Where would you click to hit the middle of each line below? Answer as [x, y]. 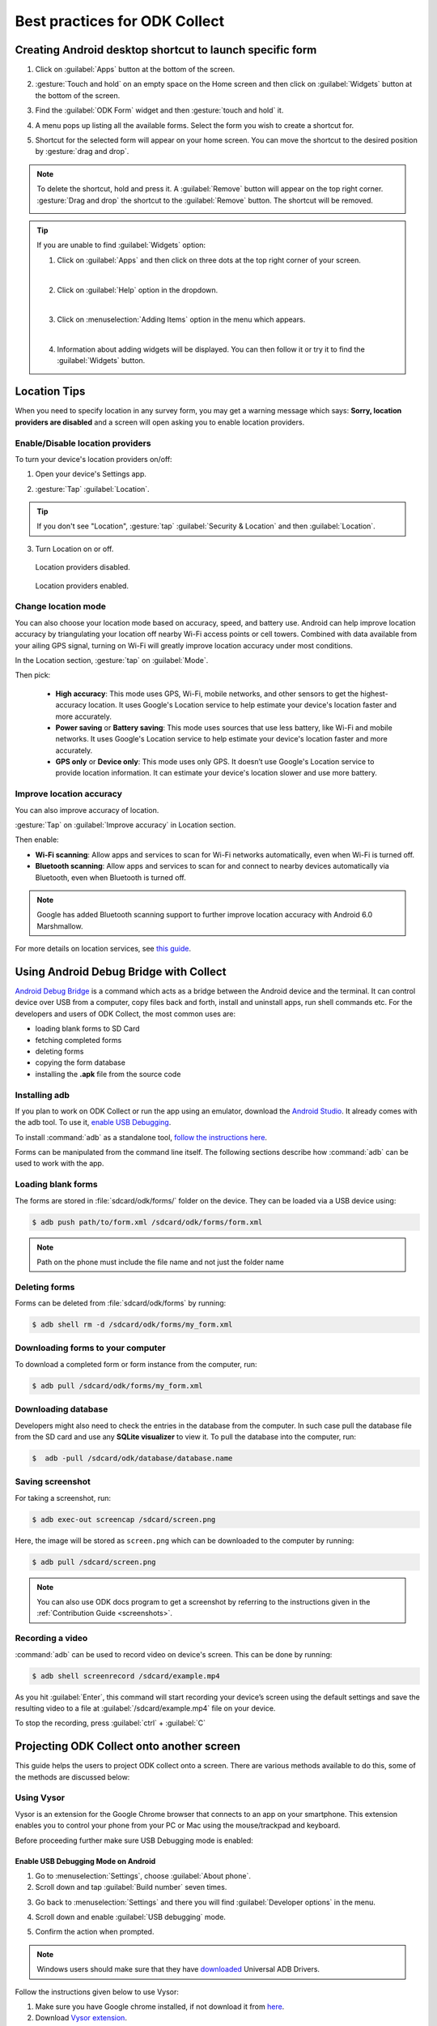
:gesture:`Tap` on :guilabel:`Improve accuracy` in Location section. [125, 825]
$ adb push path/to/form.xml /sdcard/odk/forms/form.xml [147, 1222]
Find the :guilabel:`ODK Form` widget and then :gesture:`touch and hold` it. [159, 110]
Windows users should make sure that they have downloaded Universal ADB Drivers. [178, 1969]
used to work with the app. [59, 1164]
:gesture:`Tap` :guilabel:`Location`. [92, 489]
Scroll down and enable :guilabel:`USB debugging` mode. [131, 1917]
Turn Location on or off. [74, 549]
